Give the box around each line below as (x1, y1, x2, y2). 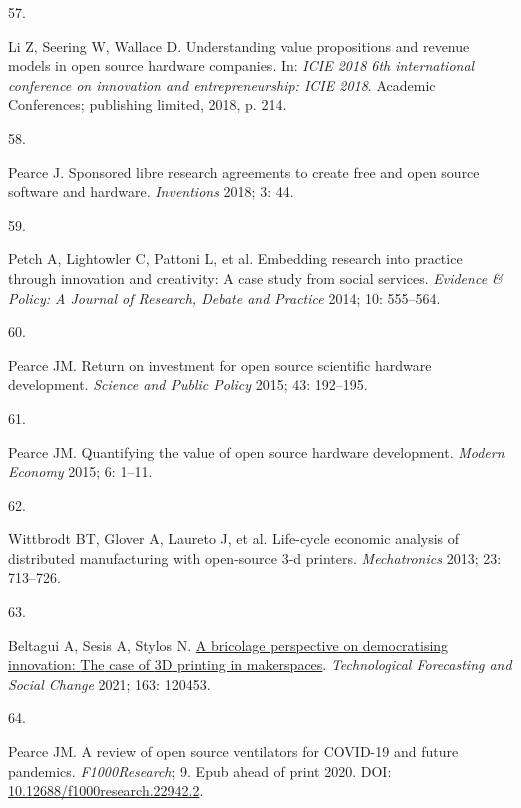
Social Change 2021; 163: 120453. (8, 673, 211, 694)
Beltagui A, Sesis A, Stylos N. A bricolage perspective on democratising (8, 634, 449, 655)
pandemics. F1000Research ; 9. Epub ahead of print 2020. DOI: (8, 760, 392, 781)
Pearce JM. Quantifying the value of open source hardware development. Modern (8, 441, 505, 462)
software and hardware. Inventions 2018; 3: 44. (8, 181, 294, 202)
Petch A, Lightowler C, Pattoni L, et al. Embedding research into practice (8, 248, 463, 269)
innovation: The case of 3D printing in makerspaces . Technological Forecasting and (8, 654, 512, 675)
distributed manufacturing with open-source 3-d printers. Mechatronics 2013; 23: (8, 547, 502, 568)
